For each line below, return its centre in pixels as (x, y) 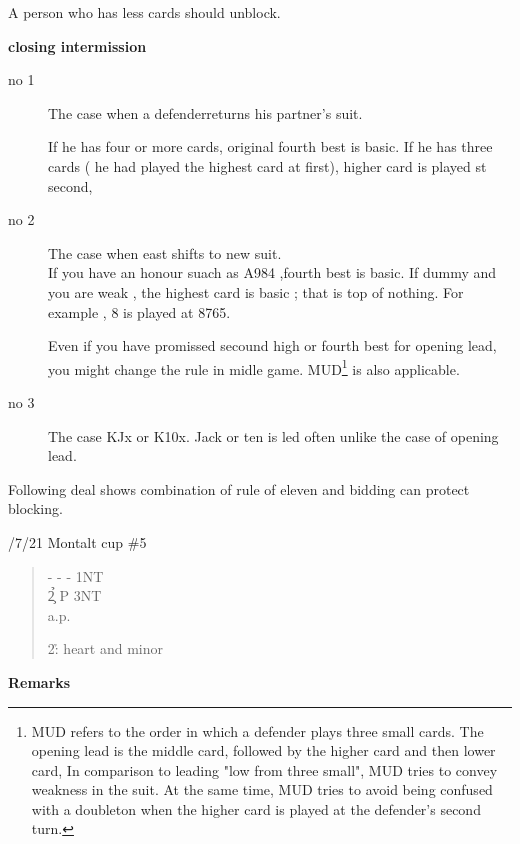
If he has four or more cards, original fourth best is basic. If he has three (270, 146)
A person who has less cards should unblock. (144, 12)
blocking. (35, 508)
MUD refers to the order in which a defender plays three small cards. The (257, 730)
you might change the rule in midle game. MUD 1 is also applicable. (254, 367)
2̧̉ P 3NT (74, 595)
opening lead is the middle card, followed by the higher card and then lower (263, 750)
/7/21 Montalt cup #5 (77, 541)
